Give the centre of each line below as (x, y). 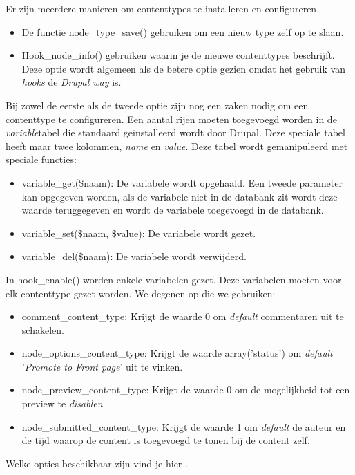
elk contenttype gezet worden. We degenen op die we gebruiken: (141, 293)
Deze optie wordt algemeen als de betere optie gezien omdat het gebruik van (183, 68)
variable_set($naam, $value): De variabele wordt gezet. (139, 233)
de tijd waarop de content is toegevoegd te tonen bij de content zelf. (166, 440)
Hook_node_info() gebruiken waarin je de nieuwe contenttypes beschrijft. (178, 55)
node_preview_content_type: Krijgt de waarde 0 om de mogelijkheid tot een (186, 390)
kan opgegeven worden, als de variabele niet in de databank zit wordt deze (180, 196)
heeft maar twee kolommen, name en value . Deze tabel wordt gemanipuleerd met (177, 146)
